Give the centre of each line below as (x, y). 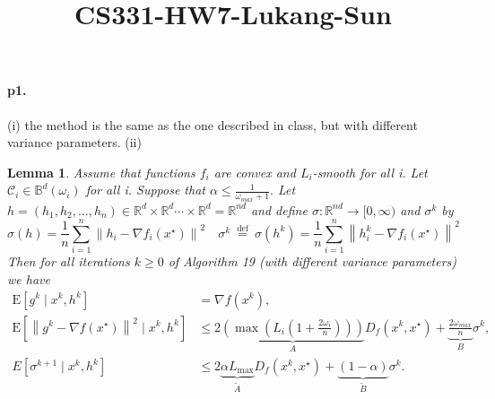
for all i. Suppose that (145, 190)
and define (279, 209)
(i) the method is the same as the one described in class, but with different (213, 124)
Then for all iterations (69, 261)
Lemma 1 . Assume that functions (101, 172)
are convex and (255, 172)
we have (29, 278)
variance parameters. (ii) (74, 142)
